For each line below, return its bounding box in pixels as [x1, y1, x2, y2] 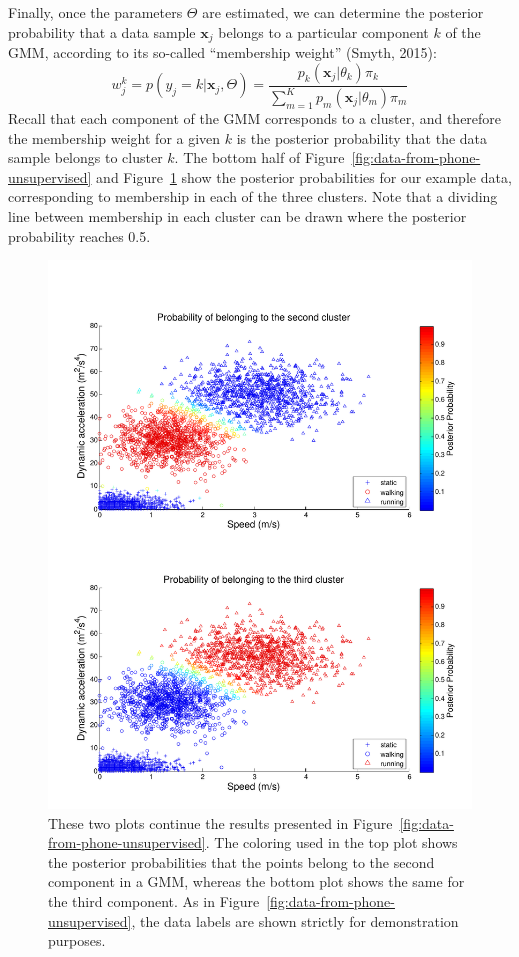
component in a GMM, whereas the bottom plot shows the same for [48, 871, 465, 892]
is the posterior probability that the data [236, 127, 488, 148]
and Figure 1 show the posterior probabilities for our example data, [96, 166, 512, 187]
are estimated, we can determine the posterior [202, 2, 484, 22]
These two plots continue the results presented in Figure [48, 812, 393, 833]
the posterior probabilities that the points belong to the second [48, 851, 435, 872]
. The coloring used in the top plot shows [205, 832, 458, 853]
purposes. [48, 930, 106, 951]
